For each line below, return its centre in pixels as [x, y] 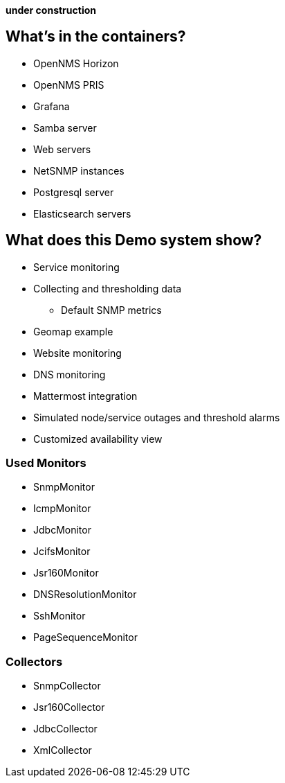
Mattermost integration [85, 396]
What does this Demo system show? [134, 240]
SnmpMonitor [64, 487]
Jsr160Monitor [66, 573]
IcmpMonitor [62, 509]
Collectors [34, 661]
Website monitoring [77, 353]
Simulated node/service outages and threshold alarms [157, 417]
